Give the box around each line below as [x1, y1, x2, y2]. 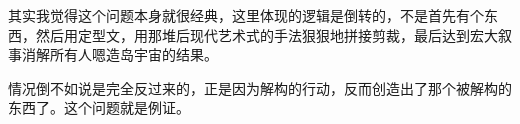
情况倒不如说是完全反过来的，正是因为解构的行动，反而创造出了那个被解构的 [8, 77, 512, 98]
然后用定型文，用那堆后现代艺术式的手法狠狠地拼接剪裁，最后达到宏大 [35, 24, 498, 45]
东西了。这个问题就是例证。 [8, 97, 190, 118]
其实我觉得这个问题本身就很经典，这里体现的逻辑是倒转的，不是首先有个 [8, 5, 484, 25]
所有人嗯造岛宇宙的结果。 [49, 44, 218, 65]
